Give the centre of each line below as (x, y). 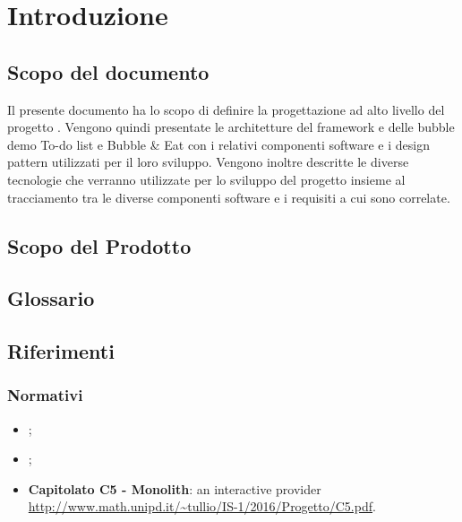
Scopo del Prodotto (99, 245)
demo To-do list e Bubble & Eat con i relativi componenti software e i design (218, 144)
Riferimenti (61, 351)
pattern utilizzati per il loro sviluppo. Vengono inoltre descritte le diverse (208, 162)
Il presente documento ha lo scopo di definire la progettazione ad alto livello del (226, 109)
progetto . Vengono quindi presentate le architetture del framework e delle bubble (231, 127)
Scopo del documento (108, 71)
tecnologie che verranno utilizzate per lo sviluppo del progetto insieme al (206, 179)
